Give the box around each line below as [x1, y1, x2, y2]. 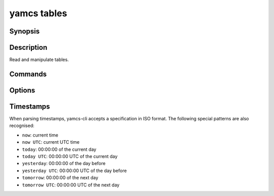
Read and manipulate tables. [9, 56, 69, 63]
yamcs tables [9, 8, 67, 19]
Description [9, 43, 48, 52]
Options [9, 86, 36, 94]
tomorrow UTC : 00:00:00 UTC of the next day [22, 182, 120, 188]
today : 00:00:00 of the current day [22, 146, 96, 152]
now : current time [22, 132, 58, 138]
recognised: [9, 122, 35, 129]
